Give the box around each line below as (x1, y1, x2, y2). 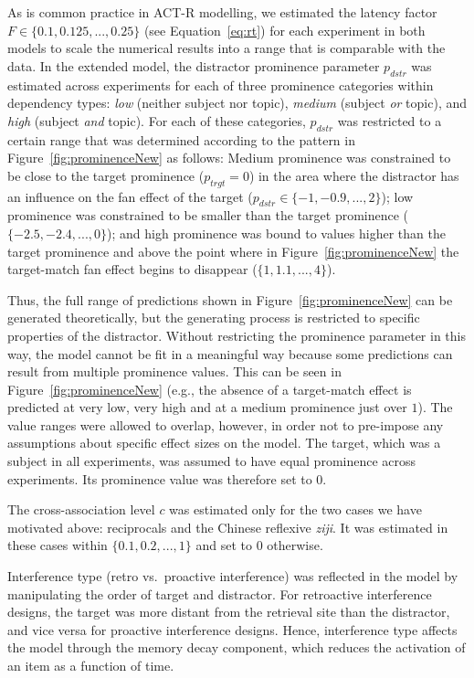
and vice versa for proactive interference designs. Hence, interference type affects (7, 620, 458, 639)
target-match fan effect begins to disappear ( (7, 260, 258, 279)
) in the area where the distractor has (248, 165, 459, 185)
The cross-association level (7, 500, 155, 519)
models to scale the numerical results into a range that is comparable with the (7, 38, 446, 58)
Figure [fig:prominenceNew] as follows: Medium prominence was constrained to (7, 148, 451, 167)
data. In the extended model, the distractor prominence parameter (7, 56, 380, 75)
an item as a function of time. (7, 656, 174, 674)
